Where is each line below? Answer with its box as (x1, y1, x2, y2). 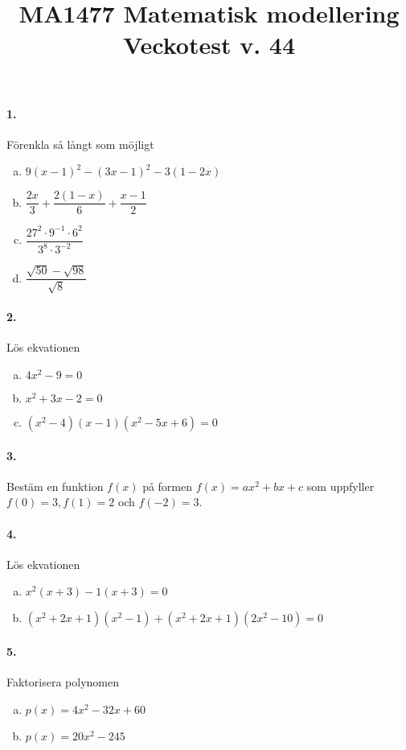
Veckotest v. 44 (122, 28, 296, 61)
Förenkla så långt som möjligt (6, 135, 154, 152)
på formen (142, 477, 193, 494)
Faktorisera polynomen (6, 674, 119, 690)
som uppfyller (306, 477, 375, 494)
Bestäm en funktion (6, 477, 104, 494)
